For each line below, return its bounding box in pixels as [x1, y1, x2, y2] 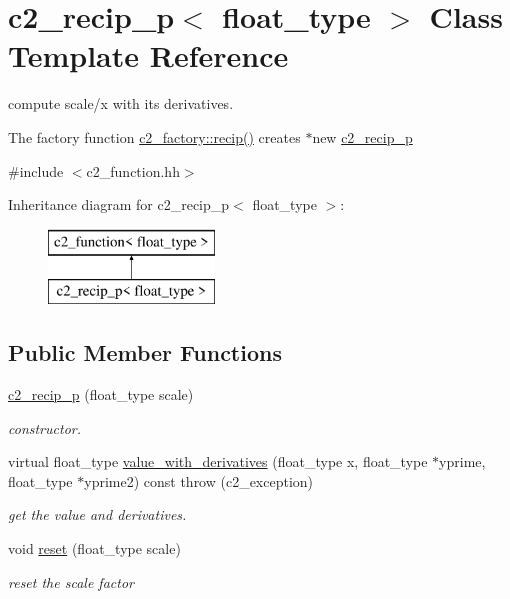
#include [8, 160, 64, 181]
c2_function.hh [86, 160, 180, 181]
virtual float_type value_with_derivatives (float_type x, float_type [8, 451, 428, 472]
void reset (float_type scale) [8, 538, 181, 559]
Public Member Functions [8, 337, 282, 368]
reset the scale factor [8, 571, 134, 592]
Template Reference [8, 35, 289, 76]
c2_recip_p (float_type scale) [8, 384, 194, 405]
